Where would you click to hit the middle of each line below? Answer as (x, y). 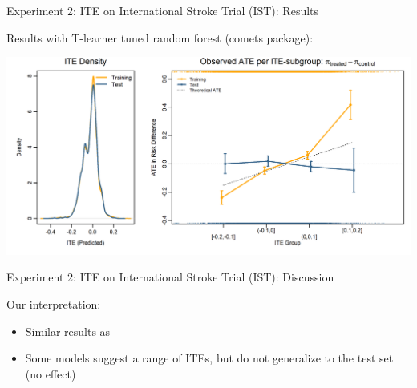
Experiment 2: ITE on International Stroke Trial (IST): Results (163, 10)
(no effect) (51, 373)
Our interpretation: (54, 303)
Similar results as (68, 331)
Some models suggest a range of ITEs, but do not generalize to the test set (209, 358)
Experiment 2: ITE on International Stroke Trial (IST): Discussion (170, 277)
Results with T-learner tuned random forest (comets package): (160, 37)
